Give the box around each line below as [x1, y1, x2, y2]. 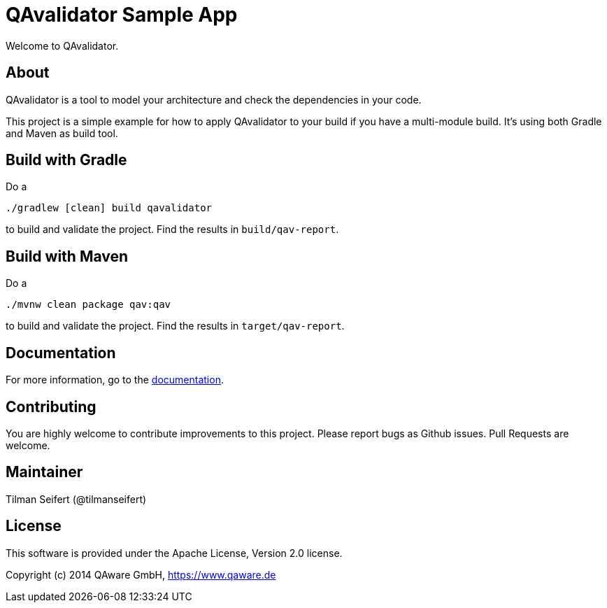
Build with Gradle [6, 151, 127, 169]
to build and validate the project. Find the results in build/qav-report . [6, 223, 339, 236]
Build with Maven [6, 247, 129, 265]
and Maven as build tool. [6, 127, 118, 139]
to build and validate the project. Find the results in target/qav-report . [6, 320, 345, 332]
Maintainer [6, 463, 83, 481]
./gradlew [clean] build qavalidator [6, 202, 213, 214]
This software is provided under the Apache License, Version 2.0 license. [6, 546, 343, 559]
